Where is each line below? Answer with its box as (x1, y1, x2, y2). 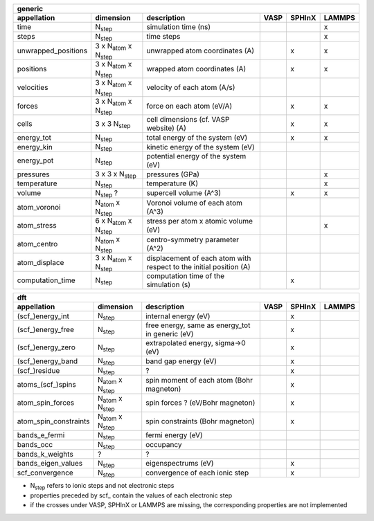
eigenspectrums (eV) (145, 459, 214, 468)
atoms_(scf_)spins (17, 379, 76, 389)
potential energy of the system (146, 152, 247, 161)
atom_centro (17, 239, 58, 248)
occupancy (145, 440, 183, 450)
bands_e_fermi (17, 430, 65, 440)
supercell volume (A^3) (146, 188, 222, 198)
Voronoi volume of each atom (146, 198, 242, 208)
